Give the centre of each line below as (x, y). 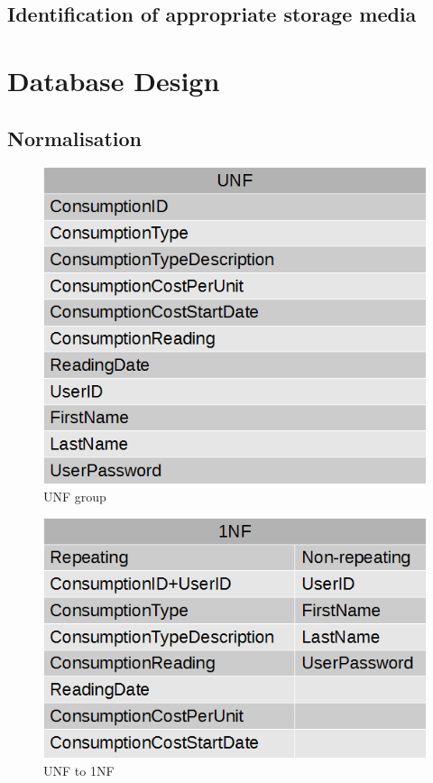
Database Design (114, 80)
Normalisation (75, 138)
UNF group (75, 496)
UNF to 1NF (79, 770)
